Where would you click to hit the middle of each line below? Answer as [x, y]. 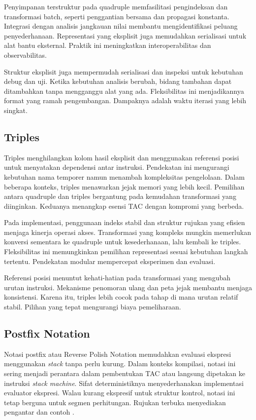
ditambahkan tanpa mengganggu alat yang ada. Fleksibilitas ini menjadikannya [124, 91]
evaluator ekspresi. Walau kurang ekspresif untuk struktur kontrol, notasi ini [120, 393]
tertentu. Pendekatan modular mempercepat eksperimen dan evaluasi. [110, 261]
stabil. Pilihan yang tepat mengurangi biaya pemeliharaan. [93, 307]
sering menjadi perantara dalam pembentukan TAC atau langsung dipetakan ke [125, 373]
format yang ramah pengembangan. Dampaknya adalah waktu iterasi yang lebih [125, 100]
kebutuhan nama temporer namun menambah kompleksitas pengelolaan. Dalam [124, 176]
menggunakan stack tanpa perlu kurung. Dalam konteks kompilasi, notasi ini [120, 363]
